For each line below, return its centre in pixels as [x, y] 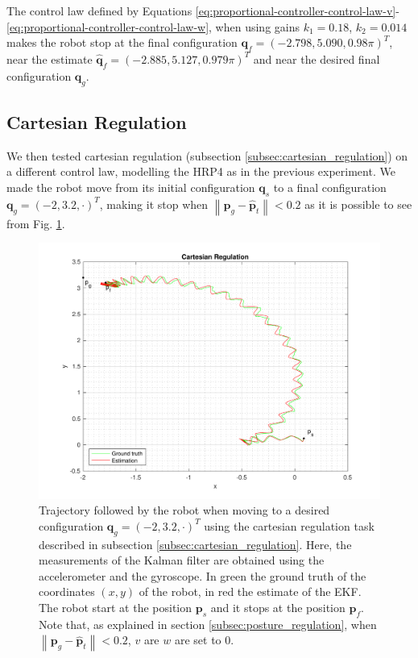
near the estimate [50, 58]
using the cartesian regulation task [289, 525]
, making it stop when [154, 204]
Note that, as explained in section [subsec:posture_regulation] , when [208, 624]
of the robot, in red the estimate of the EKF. [250, 591]
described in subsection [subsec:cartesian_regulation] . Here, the [195, 544]
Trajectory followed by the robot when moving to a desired [184, 510]
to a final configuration [330, 187]
